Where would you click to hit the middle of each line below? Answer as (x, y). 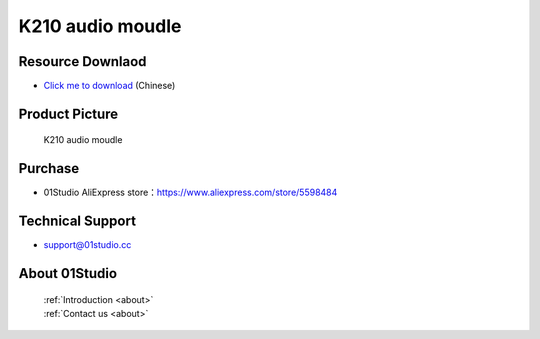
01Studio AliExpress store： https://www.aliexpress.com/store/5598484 (190, 192)
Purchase (49, 168)
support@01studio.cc (87, 245)
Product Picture (68, 113)
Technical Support (77, 221)
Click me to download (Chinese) (109, 86)
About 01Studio (68, 273)
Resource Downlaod (82, 61)
